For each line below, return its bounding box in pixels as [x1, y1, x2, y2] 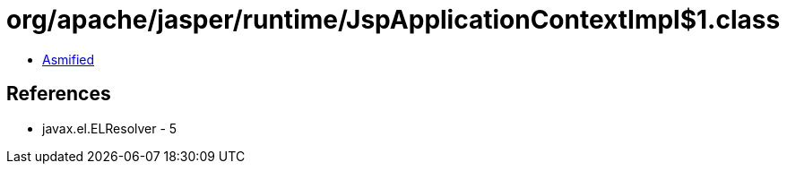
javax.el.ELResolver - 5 [42, 120, 177, 136]
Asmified [42, 51, 95, 67]
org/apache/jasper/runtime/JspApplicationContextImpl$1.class [6, 4, 781, 35]
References [6, 82, 111, 106]
